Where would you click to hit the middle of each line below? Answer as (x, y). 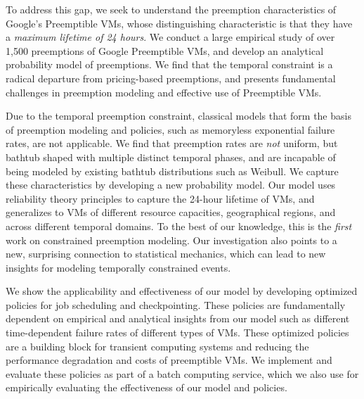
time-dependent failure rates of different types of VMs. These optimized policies (177, 332)
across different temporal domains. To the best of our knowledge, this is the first (179, 226)
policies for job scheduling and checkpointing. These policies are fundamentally (176, 304)
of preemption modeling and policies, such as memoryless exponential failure (170, 129)
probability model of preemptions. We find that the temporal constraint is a (169, 64)
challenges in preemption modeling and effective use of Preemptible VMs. (164, 92)
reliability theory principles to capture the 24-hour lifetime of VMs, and (160, 198)
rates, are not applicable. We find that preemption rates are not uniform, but (172, 143)
